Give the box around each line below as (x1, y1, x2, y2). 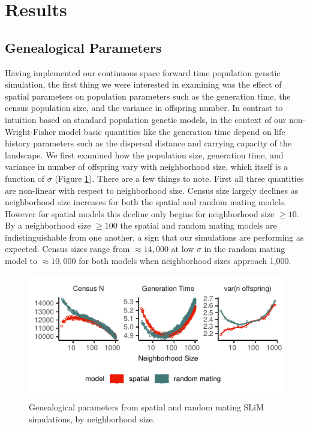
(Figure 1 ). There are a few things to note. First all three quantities (55, 172, 304, 184)
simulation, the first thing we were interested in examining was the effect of (5, 78, 282, 91)
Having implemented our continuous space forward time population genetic (5, 66, 281, 79)
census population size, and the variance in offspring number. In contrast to (5, 101, 283, 114)
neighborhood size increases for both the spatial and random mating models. (5, 196, 287, 208)
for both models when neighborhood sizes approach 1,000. (79, 254, 291, 267)
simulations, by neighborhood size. (29, 412, 155, 425)
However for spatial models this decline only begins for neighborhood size (5, 207, 275, 220)
